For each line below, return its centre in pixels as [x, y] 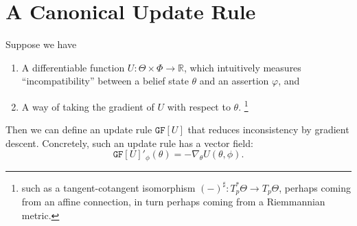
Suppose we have [41, 44]
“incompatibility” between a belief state [105, 81]
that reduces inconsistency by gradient [268, 129]
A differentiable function [73, 67]
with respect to [199, 106]
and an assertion [234, 81]
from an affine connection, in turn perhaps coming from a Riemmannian [173, 202]
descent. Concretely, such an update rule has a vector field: [129, 143]
